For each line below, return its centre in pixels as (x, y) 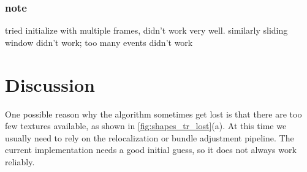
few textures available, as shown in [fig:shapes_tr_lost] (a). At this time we (146, 126)
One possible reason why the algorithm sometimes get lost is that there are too (153, 114)
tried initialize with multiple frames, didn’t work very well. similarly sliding (146, 30)
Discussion (50, 84)
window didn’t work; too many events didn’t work (99, 42)
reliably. (20, 161)
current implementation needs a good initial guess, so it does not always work (151, 150)
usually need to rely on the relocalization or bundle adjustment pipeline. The (150, 137)
